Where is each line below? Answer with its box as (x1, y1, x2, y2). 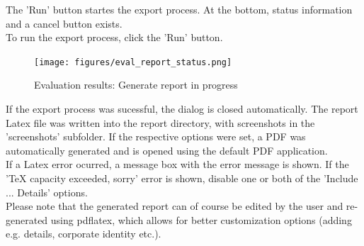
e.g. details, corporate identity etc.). (6, 226, 161, 241)
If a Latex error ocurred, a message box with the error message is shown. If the (6, 157, 349, 172)
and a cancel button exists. (6, 16, 123, 30)
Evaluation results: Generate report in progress (34, 77, 238, 92)
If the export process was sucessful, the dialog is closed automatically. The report (6, 101, 358, 116)
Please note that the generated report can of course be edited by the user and (6, 199, 343, 213)
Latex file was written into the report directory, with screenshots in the (6, 115, 315, 130)
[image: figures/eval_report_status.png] (34, 57, 232, 67)
